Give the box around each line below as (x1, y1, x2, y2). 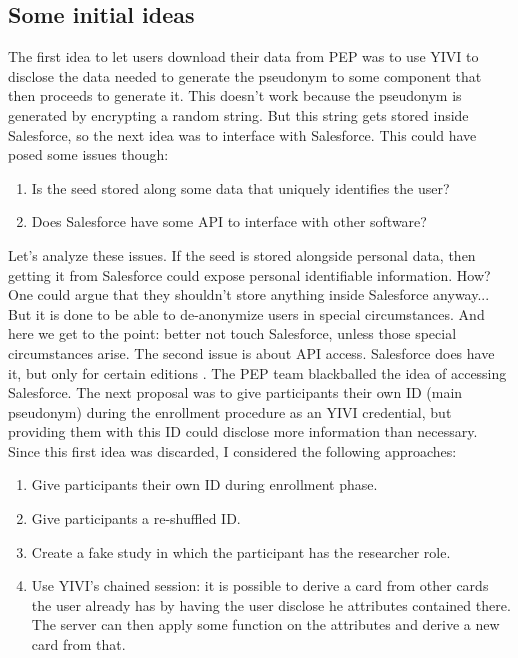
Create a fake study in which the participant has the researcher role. (31, 541, 451, 562)
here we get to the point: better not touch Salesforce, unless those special (8, 323, 457, 344)
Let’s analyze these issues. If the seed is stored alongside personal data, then (8, 244, 476, 265)
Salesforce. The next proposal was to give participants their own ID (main (8, 382, 463, 403)
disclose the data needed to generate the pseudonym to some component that (8, 65, 482, 86)
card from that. (31, 634, 126, 655)
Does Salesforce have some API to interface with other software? (31, 211, 427, 232)
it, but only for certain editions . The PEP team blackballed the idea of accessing (8, 362, 507, 383)
